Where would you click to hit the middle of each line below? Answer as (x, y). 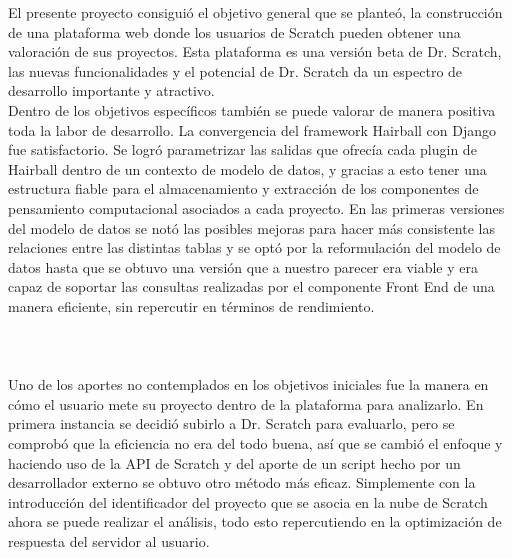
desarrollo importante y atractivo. (111, 90)
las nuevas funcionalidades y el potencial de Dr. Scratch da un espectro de (235, 70)
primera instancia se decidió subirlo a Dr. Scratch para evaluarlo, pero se (231, 423)
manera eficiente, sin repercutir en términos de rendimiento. (191, 305)
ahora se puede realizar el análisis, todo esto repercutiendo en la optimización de (255, 521)
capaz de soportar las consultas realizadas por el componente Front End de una (251, 286)
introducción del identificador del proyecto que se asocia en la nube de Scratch (248, 501)
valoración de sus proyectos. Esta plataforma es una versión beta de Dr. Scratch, (255, 51)
